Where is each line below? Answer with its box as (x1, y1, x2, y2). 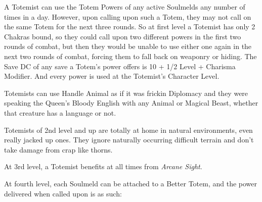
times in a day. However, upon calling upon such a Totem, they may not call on (4, 11, 251, 22)
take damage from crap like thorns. (4, 144, 113, 155)
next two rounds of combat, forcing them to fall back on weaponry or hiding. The (4, 50, 257, 61)
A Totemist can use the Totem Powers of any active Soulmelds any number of (4, 2, 245, 12)
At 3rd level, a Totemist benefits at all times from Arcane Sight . (4, 161, 202, 172)
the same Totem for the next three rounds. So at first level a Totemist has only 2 (4, 21, 255, 32)
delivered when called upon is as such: (4, 188, 122, 198)
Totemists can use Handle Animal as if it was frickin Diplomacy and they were (4, 87, 248, 98)
